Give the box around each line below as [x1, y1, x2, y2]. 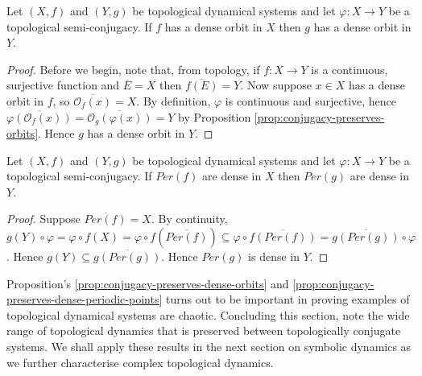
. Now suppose [240, 76, 312, 93]
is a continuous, [311, 60, 388, 77]
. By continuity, [151, 210, 228, 227]
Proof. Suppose [6, 210, 81, 227]
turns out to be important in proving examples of [165, 291, 410, 308]
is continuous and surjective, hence [225, 92, 397, 109]
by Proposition [177, 108, 251, 125]
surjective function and [6, 76, 120, 93]
